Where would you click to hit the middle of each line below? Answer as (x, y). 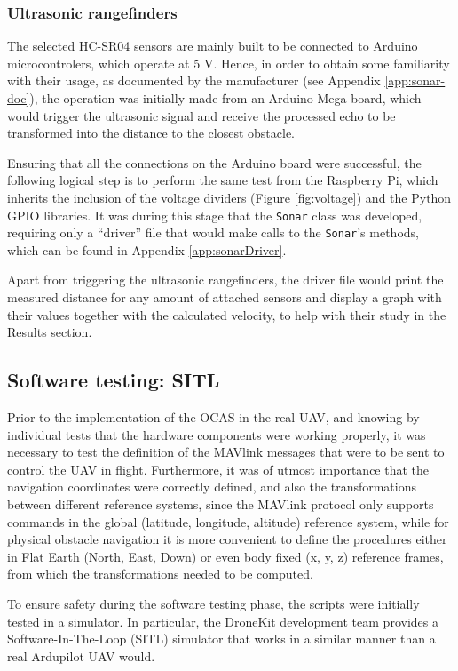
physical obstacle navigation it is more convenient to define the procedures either (227, 539)
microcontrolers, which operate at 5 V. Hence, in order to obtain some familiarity (229, 63)
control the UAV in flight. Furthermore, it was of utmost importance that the (218, 469)
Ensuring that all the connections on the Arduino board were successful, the (214, 162)
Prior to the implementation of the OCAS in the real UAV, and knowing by (213, 417)
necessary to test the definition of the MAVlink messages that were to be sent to (226, 452)
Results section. (50, 332)
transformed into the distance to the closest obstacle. (151, 133)
